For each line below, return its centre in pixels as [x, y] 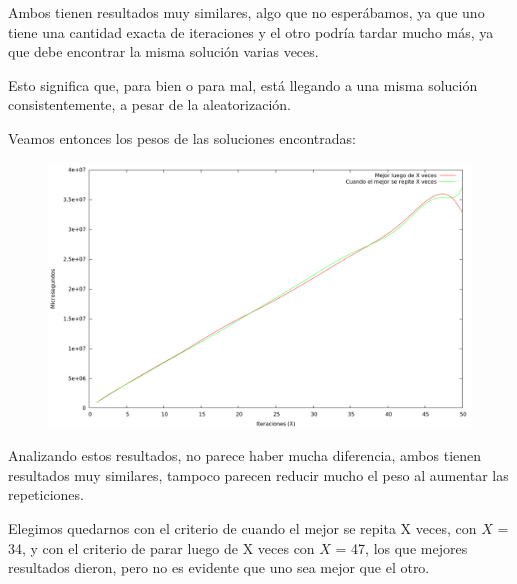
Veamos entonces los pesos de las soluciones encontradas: [182, 137]
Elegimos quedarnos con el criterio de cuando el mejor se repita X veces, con [242, 527]
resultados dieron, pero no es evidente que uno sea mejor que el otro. [219, 567]
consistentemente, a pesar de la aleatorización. [149, 104]
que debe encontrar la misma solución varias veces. [163, 51]
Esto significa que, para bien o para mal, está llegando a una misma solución [243, 84]
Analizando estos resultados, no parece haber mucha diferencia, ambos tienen [245, 455]
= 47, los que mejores [401, 547]
